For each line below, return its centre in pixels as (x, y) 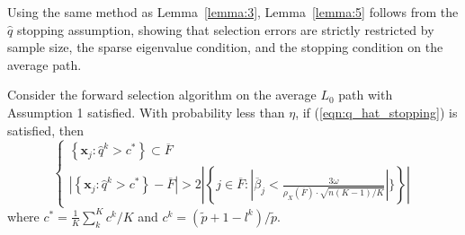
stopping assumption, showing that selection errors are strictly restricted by (225, 29)
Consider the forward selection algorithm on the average (162, 95)
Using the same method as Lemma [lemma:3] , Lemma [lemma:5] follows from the (233, 12)
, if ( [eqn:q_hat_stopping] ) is (376, 112)
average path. (45, 64)
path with (366, 95)
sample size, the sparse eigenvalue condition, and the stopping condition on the (225, 47)
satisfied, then (45, 130)
